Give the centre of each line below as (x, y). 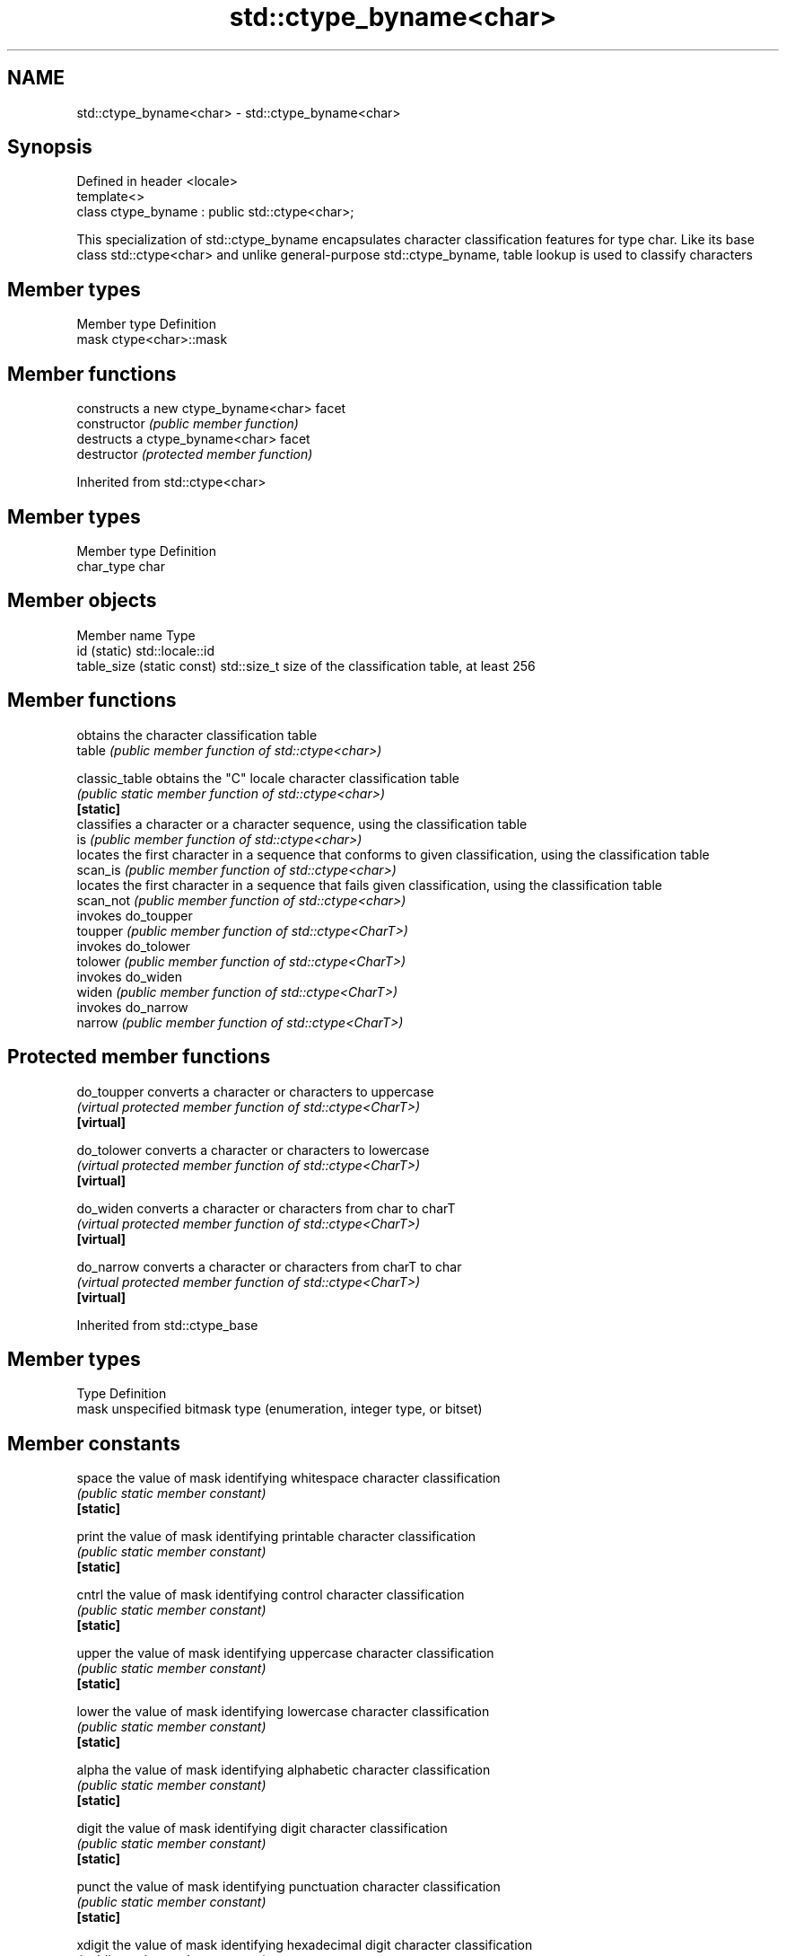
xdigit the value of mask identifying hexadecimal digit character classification (305, 1945)
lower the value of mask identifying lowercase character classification (283, 1712)
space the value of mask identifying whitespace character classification (288, 1478)
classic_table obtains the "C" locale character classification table (268, 778)
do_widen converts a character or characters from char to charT (266, 1208)
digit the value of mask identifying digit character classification (262, 1828)
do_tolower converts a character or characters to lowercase (253, 1150)
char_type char (121, 566)
